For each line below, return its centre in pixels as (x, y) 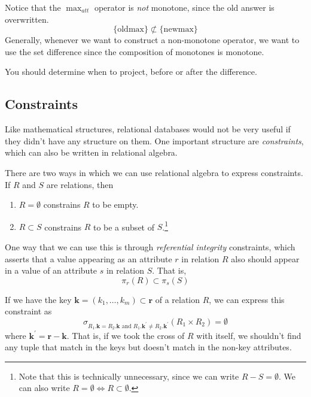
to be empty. (115, 204)
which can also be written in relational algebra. (91, 152)
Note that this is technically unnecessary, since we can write (129, 376)
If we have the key (38, 299)
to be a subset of (124, 227)
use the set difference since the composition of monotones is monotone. (135, 51)
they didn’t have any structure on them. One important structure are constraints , (154, 140)
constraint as (28, 311)
